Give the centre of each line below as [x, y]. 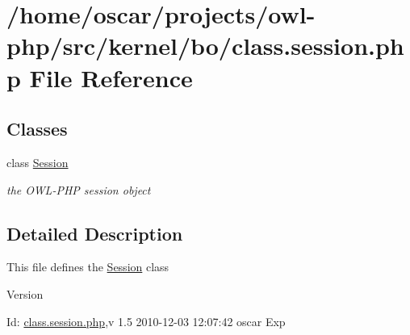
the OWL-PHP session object [79, 189]
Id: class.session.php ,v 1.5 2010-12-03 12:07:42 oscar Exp [146, 321]
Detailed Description [95, 233]
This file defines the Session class [88, 267]
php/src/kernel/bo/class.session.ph [205, 46]
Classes [37, 129]
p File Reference [100, 77]
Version [25, 293]
